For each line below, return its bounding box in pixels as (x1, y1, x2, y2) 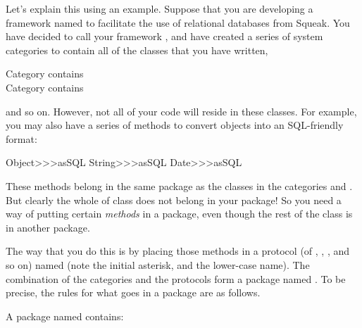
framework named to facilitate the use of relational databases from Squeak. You (6, 15, 350, 30)
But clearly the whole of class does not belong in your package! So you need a (6, 192, 342, 207)
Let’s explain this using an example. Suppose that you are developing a (6, 1, 313, 15)
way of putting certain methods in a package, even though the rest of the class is (6, 206, 353, 221)
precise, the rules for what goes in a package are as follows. (6, 285, 261, 300)
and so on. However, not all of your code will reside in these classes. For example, (6, 103, 357, 118)
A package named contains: (6, 308, 124, 323)
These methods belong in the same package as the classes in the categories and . (6, 178, 353, 193)
